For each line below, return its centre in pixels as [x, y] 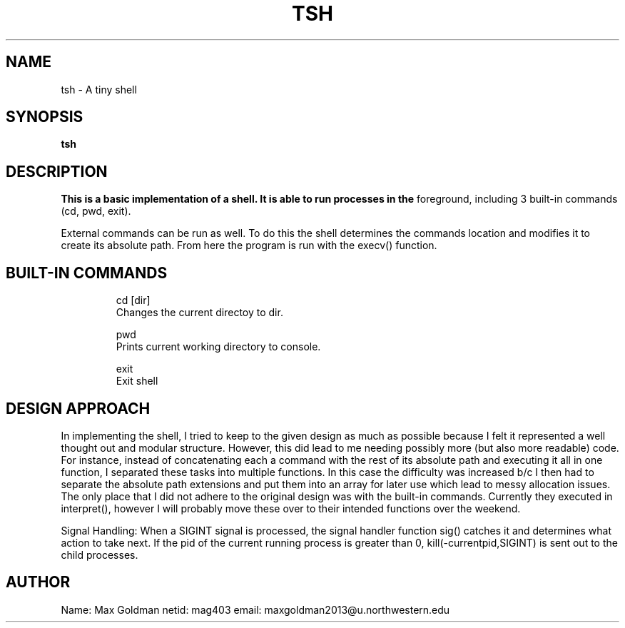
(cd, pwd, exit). [96, 211]
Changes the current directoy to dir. [199, 313]
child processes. [100, 554]
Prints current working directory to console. [218, 347]
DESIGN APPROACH [78, 408]
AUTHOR [38, 582]
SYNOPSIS [45, 117]
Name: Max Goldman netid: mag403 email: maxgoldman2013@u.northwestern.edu [255, 609]
